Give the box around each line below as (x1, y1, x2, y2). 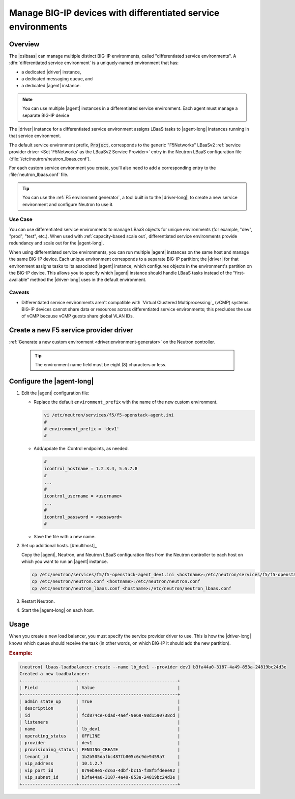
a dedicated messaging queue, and (21, 76, 93, 82)
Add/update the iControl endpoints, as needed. (33, 446, 129, 452)
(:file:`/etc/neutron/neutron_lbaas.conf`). (9, 156, 91, 162)
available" (9, 277, 29, 283)
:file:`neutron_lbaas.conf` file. (9, 172, 69, 177)
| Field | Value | (19, 685, 180, 690)
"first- (233, 270, 245, 276)
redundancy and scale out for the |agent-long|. (9, 240, 104, 246)
